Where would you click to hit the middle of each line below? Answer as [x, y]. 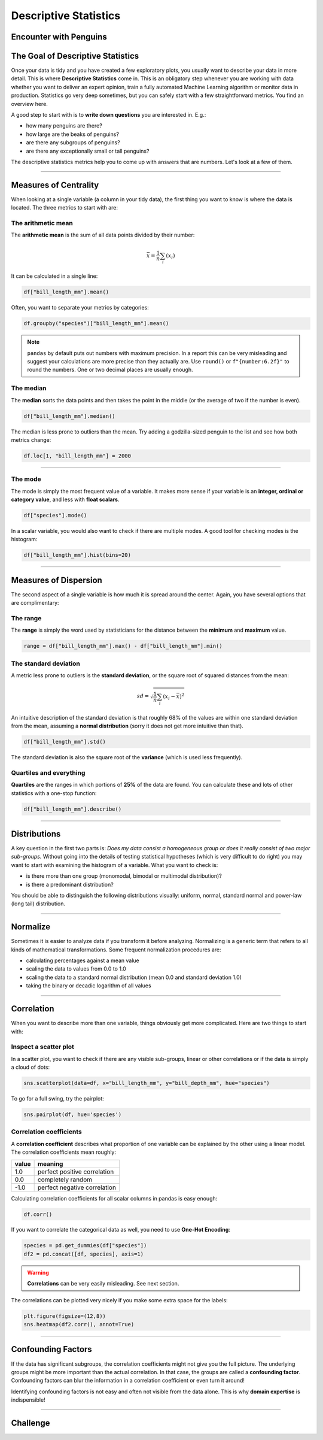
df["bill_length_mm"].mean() [66, 292]
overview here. [29, 104]
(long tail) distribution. [38, 904]
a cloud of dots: [31, 1067]
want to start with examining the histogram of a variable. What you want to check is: [115, 865]
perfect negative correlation [77, 1187]
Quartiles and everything [48, 772]
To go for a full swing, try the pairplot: [57, 1099]
